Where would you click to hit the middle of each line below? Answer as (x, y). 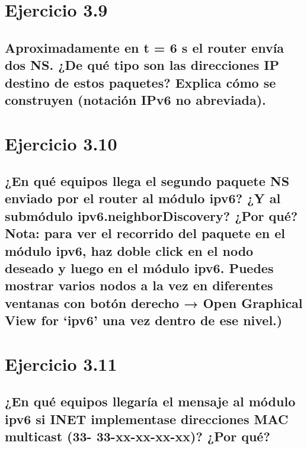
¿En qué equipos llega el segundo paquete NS (147, 181)
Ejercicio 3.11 (61, 363)
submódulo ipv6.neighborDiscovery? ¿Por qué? (151, 215)
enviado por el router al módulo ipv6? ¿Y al (143, 198)
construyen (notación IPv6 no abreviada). (135, 99)
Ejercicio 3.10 (61, 143)
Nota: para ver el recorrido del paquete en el (145, 233)
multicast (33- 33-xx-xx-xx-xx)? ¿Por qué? (137, 436)
